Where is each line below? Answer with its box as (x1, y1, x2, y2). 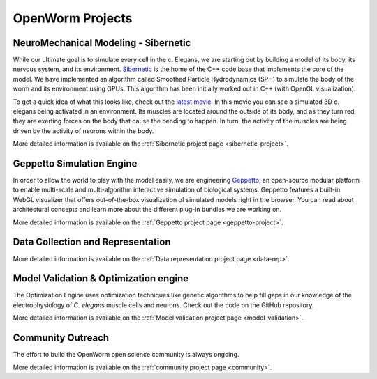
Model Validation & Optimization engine (13, 272, 188, 285)
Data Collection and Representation (13, 236, 171, 248)
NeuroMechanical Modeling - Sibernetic (13, 37, 191, 49)
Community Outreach (13, 332, 110, 344)
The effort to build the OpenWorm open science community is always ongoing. (13, 350, 239, 359)
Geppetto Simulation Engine (13, 157, 138, 169)
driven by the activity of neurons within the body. (13, 126, 154, 135)
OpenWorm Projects (13, 10, 133, 26)
